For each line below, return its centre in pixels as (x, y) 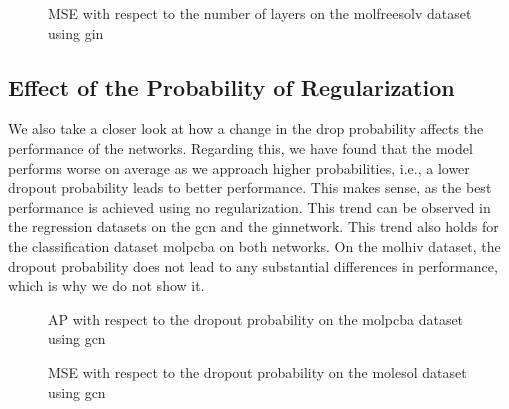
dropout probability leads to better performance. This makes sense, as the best (250, 187)
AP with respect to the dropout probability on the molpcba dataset (256, 318)
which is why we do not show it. (106, 285)
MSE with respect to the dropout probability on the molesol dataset (257, 371)
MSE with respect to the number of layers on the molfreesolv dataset (260, 13)
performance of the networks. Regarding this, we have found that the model (240, 147)
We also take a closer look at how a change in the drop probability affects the (246, 128)
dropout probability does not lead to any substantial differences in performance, (253, 265)
